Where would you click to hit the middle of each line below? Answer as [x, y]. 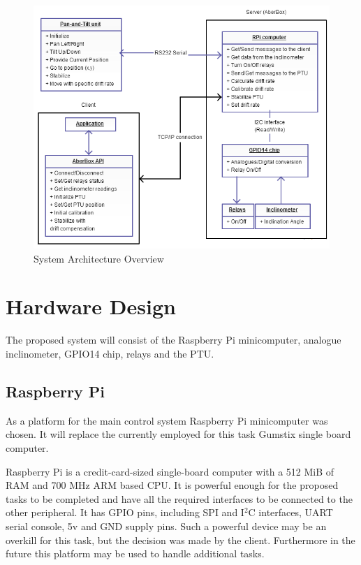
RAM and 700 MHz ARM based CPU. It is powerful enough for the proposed [172, 485]
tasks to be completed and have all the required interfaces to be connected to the [179, 498]
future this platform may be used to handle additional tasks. [135, 553]
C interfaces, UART [290, 512]
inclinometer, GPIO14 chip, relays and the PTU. [110, 353]
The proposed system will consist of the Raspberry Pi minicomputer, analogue [174, 340]
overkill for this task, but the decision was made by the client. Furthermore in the [180, 540]
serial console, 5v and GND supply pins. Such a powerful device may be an [166, 526]
